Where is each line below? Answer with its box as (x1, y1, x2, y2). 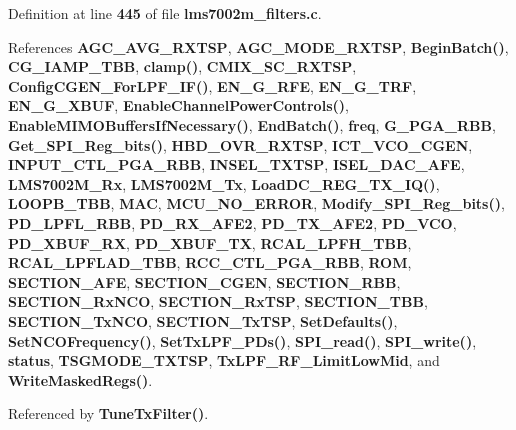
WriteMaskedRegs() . (8, 369, 153, 390)
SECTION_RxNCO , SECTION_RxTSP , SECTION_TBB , (8, 291, 428, 312)
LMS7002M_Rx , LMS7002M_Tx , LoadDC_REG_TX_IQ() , (8, 173, 440, 194)
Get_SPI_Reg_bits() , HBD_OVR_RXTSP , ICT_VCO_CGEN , (8, 134, 473, 155)
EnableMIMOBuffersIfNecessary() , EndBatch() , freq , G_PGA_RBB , (8, 114, 496, 135)
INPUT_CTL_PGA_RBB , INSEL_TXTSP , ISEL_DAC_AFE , (8, 154, 465, 175)
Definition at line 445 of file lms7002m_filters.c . (8, 3, 322, 23)
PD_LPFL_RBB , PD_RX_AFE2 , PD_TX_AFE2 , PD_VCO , (8, 212, 457, 233)
